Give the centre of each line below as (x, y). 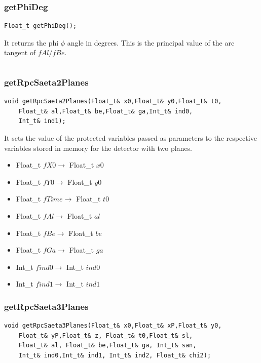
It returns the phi (31, 42)
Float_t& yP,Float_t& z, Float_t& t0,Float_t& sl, (106, 335)
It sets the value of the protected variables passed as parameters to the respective (130, 138)
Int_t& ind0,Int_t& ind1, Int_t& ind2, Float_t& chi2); (115, 355)
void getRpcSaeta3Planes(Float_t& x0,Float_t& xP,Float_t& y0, (113, 326)
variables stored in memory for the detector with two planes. (98, 148)
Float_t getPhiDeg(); (41, 26)
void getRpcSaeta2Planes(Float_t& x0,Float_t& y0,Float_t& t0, (113, 102)
